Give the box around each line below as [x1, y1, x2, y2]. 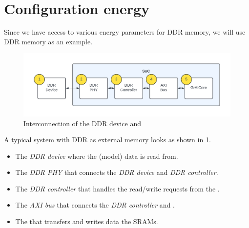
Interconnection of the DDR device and [23, 118, 141, 128]
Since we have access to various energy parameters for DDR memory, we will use [4, 27, 246, 37]
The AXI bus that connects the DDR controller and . [15, 200, 175, 210]
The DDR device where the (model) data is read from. [15, 151, 178, 161]
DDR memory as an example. [4, 36, 93, 46]
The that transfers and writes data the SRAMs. [15, 216, 158, 227]
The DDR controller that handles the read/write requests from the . [15, 183, 220, 193]
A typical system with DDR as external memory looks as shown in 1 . [4, 134, 211, 145]
